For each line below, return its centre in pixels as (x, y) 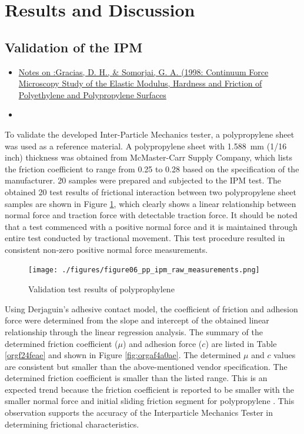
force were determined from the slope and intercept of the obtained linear (137, 320)
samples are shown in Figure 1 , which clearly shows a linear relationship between (151, 203)
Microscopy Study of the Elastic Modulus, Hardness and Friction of (140, 83)
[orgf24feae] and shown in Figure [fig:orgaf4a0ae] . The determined (123, 355)
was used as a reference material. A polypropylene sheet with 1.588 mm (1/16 (146, 146)
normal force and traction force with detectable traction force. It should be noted (151, 215)
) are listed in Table (241, 343)
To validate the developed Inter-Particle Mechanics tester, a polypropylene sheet (150, 134)
